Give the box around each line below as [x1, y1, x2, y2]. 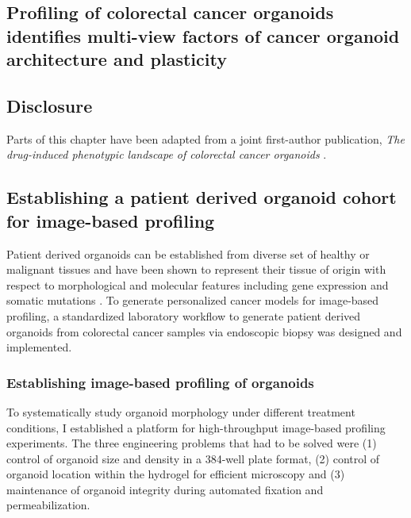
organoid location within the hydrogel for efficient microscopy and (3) [6, 466, 345, 482]
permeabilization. [6, 497, 90, 513]
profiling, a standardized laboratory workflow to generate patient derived [6, 307, 361, 324]
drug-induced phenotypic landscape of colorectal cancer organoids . [6, 146, 327, 163]
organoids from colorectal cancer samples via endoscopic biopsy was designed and [6, 323, 402, 340]
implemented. [6, 339, 72, 355]
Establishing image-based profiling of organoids [6, 372, 314, 392]
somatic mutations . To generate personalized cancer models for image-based [6, 292, 379, 309]
